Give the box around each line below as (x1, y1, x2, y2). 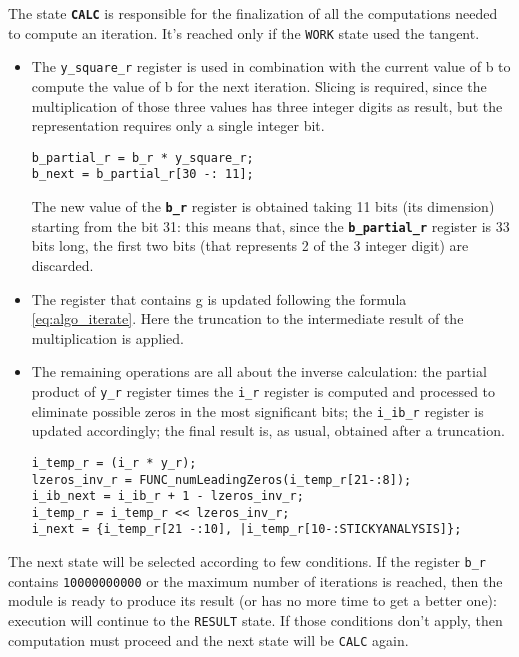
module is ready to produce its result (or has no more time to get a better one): (8, 590, 497, 611)
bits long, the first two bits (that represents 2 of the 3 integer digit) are (31, 235, 469, 256)
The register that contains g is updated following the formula (31, 288, 407, 309)
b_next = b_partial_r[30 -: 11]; (31, 167, 254, 182)
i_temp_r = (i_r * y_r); (31, 455, 197, 470)
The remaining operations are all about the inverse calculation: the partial (31, 361, 487, 382)
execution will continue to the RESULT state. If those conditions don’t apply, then (8, 610, 503, 631)
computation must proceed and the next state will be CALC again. (8, 629, 409, 650)
